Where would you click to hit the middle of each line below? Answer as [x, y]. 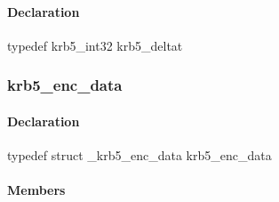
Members [36, 190]
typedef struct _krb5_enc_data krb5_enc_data [139, 155]
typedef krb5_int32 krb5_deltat [95, 45]
